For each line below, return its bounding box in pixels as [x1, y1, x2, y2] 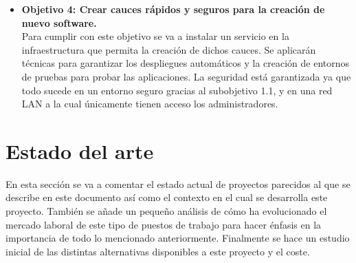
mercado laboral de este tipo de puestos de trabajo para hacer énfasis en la [5, 217, 322, 231]
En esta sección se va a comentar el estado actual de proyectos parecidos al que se [5, 176, 351, 191]
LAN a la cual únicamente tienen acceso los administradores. [21, 96, 278, 111]
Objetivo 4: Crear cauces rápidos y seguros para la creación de [21, 2, 325, 16]
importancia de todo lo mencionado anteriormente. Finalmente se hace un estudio [5, 231, 350, 245]
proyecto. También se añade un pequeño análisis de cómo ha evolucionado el [5, 204, 327, 218]
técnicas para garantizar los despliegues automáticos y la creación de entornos [21, 56, 350, 70]
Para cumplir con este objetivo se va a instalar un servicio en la [21, 29, 289, 43]
